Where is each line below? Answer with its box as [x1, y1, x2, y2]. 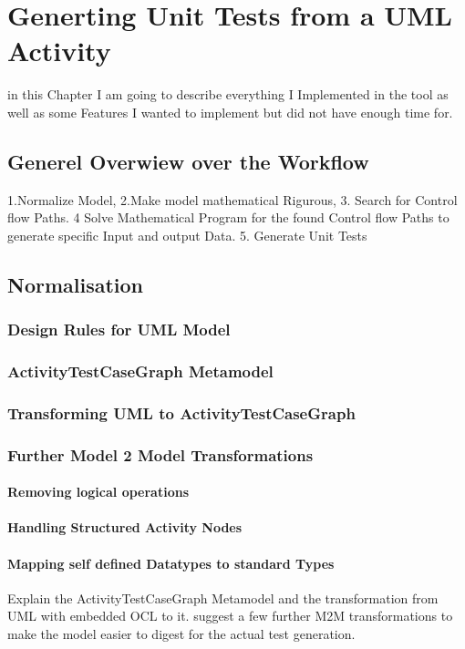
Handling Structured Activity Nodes [7, 518, 243, 537]
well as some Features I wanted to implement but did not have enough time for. [7, 102, 453, 121]
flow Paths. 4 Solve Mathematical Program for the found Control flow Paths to [7, 208, 449, 227]
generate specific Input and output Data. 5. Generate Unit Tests [7, 225, 367, 244]
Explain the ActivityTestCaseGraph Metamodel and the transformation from [7, 588, 439, 607]
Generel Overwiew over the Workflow [7, 147, 369, 175]
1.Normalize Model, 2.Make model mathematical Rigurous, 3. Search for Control [7, 190, 458, 209]
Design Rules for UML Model [7, 318, 231, 341]
